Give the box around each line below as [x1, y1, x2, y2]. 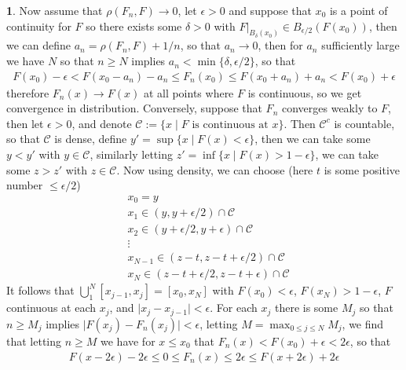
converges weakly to [281, 100, 378, 116]
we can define [6, 37, 71, 53]
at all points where [143, 84, 234, 101]
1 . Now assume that [6, 2, 103, 18]
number [6, 177, 43, 193]
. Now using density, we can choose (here [116, 161, 313, 178]
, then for [258, 37, 303, 53]
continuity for [6, 17, 71, 34]
